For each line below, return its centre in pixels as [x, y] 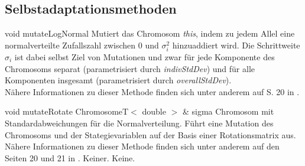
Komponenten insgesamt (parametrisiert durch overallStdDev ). [118, 80]
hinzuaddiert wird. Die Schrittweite [236, 45]
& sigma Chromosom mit [228, 111]
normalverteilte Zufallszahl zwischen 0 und [82, 45]
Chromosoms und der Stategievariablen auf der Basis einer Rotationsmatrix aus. [150, 134]
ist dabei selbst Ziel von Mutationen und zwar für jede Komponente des [145, 56]
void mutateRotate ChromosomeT [67, 111]
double [154, 111]
